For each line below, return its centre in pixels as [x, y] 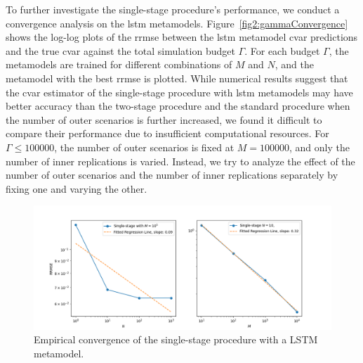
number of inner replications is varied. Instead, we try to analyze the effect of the [180, 161]
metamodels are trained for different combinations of [119, 64]
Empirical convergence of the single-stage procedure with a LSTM [176, 339]
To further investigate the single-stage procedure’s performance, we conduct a [173, 9]
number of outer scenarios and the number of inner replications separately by [172, 175]
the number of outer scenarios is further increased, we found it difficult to [164, 119]
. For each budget [282, 50]
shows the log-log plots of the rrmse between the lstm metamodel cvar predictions [182, 37]
